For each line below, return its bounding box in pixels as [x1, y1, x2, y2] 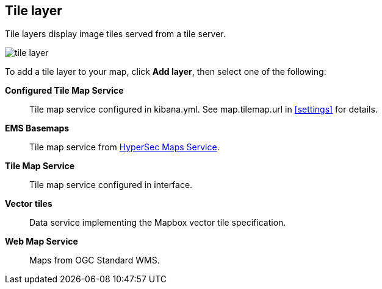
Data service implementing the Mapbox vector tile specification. [29, 217, 286, 228]
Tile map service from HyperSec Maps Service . [29, 142, 220, 153]
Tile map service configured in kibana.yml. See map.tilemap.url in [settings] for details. [29, 104, 378, 115]
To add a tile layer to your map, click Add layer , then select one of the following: [5, 66, 326, 77]
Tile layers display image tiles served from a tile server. [5, 29, 226, 40]
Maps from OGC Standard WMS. [29, 255, 160, 266]
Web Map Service [5, 236, 78, 247]
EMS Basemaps [5, 123, 70, 134]
